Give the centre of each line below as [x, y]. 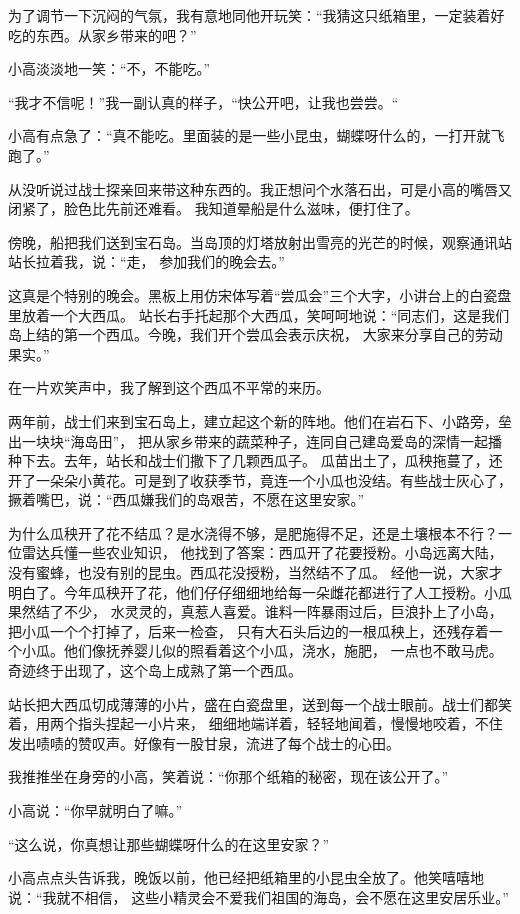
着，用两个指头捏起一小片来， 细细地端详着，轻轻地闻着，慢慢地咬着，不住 [255, 723]
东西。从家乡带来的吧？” [116, 34]
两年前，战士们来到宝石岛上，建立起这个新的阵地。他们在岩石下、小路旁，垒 [260, 420]
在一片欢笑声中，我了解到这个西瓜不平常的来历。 [169, 387]
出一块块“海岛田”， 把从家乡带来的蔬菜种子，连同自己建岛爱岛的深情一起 [248, 440]
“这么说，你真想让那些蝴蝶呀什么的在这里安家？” [169, 843]
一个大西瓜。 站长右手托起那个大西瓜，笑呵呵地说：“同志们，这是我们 [279, 314]
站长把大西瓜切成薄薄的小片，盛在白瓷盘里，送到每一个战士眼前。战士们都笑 [260, 703]
